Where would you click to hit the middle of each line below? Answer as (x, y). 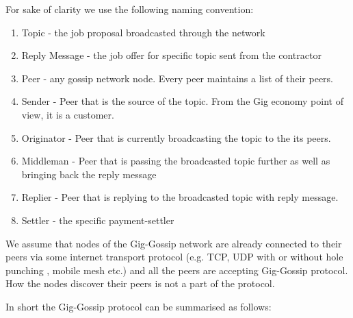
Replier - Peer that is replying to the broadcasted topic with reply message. (180, 197)
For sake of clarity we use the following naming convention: (130, 9)
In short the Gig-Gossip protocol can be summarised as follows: (139, 306)
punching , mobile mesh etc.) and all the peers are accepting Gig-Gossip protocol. (177, 270)
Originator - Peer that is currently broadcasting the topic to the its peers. (176, 137)
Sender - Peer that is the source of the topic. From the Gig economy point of (182, 101)
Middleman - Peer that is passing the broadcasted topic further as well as (176, 161)
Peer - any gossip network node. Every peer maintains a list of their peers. (178, 78)
